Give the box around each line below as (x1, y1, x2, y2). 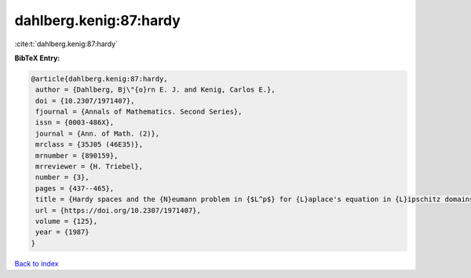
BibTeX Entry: (14, 53, 60, 63)
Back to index (14, 258, 59, 268)
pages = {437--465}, (35, 184, 115, 193)
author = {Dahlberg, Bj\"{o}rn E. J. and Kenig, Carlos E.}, (35, 85, 276, 94)
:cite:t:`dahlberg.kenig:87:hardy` (14, 39, 118, 49)
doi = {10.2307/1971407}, (35, 96, 135, 105)
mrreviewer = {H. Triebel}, (35, 162, 144, 171)
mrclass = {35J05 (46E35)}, (35, 140, 144, 149)
